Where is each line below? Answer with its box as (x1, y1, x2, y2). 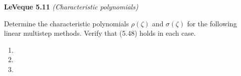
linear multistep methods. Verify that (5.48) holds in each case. (4, 28, 196, 38)
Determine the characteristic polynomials (4, 18, 129, 28)
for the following (187, 18, 237, 28)
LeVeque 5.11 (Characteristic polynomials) (4, 1, 138, 11)
